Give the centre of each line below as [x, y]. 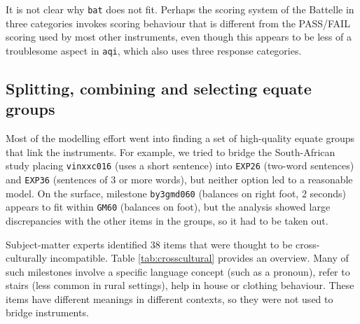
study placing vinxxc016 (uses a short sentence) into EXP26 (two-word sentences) [180, 165]
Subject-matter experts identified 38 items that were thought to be [149, 244]
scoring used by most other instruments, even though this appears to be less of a [179, 37]
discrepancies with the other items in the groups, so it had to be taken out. [167, 220]
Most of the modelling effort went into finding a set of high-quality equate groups [180, 138]
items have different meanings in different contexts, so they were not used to [169, 298]
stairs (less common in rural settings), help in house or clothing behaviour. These [180, 285]
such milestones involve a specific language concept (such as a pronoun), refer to [178, 271]
